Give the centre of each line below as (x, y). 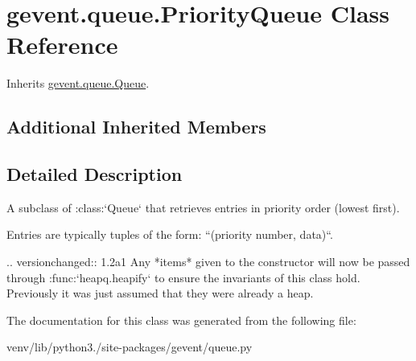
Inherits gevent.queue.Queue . (78, 83)
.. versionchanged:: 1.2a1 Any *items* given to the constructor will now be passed (208, 262)
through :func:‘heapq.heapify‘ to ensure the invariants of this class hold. (183, 277)
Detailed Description (95, 174)
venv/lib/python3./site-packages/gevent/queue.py (130, 347)
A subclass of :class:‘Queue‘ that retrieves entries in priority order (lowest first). (203, 207)
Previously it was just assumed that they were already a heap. (160, 293)
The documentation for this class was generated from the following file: (181, 320)
